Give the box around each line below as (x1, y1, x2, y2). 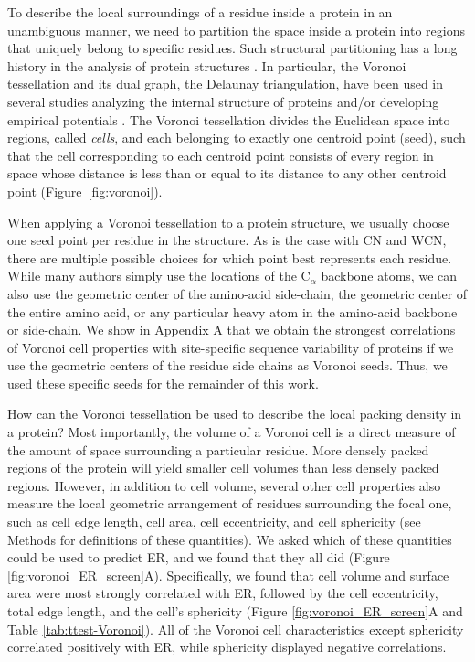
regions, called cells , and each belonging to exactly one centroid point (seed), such (7, 128, 466, 147)
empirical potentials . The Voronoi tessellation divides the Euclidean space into (7, 110, 450, 129)
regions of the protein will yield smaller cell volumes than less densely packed (7, 458, 439, 477)
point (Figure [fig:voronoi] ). (7, 181, 163, 200)
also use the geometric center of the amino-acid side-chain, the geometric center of (7, 283, 468, 303)
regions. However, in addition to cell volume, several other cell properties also (7, 475, 441, 495)
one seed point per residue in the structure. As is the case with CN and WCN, (7, 230, 447, 250)
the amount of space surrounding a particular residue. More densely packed (7, 440, 429, 459)
